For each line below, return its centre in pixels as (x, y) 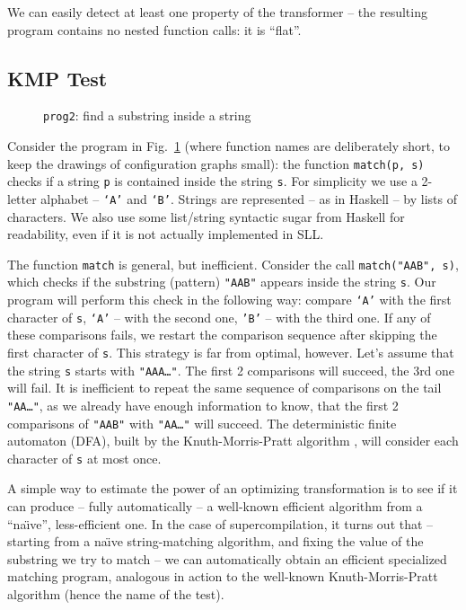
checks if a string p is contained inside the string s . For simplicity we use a (212, 181)
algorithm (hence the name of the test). (116, 594)
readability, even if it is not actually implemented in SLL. (166, 234)
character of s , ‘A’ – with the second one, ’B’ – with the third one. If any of (219, 317)
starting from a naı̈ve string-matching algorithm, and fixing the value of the (215, 541)
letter (22, 198)
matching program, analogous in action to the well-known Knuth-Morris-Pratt (223, 576)
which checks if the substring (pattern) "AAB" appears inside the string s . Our (222, 282)
